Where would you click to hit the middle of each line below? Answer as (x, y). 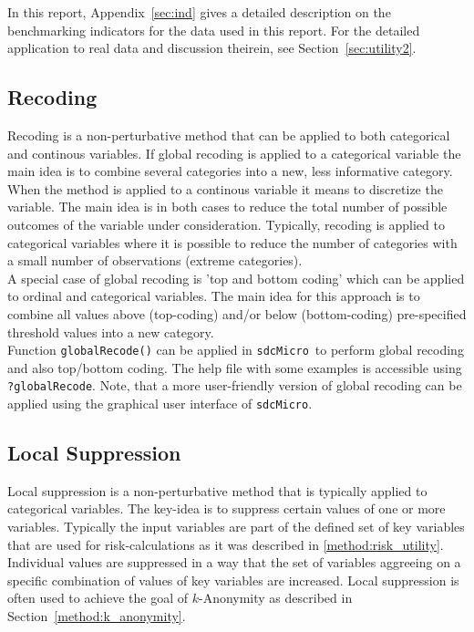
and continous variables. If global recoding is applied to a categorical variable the (234, 153)
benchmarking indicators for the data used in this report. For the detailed (214, 30)
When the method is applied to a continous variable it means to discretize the (225, 188)
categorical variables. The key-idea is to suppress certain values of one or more (227, 508)
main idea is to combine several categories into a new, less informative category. (230, 171)
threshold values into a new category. (111, 332)
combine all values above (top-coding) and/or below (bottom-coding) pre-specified (237, 313)
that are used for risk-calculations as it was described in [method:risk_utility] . (226, 544)
